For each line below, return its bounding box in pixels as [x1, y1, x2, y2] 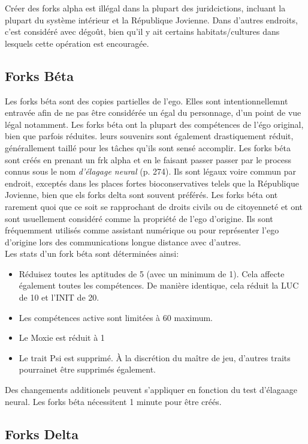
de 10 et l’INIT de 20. [19, 291, 99, 304]
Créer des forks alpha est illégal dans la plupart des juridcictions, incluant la [5, 2, 286, 14]
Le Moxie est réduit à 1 [19, 331, 105, 344]
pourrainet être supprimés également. [19, 363, 156, 376]
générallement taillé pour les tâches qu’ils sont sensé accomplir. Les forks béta [5, 141, 291, 154]
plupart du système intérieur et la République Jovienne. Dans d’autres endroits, [5, 13, 298, 26]
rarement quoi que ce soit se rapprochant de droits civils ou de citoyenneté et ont [5, 200, 303, 212]
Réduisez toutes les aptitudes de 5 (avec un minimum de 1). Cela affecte [19, 267, 285, 280]
